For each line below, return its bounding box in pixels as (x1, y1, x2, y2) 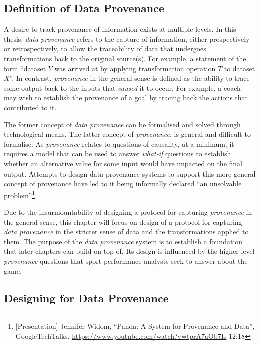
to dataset (224, 63, 255, 73)
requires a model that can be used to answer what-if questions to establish (4, 148, 231, 159)
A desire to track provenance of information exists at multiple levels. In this (4, 24, 236, 34)
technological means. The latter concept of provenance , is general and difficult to (4, 129, 251, 139)
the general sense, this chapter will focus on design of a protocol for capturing (4, 216, 242, 227)
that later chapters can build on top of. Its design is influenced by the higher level (4, 246, 255, 256)
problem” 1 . (4, 188, 37, 200)
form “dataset (4, 63, 46, 73)
